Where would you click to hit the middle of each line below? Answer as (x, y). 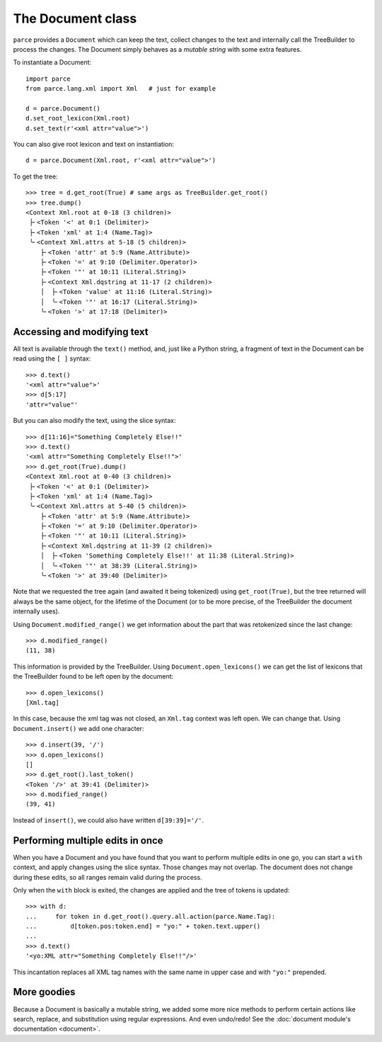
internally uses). (36, 611)
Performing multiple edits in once (88, 840)
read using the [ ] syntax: (52, 358)
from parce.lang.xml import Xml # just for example (121, 89)
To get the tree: (35, 176)
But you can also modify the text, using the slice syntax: (94, 421)
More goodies (44, 992)
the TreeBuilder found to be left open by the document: (93, 676)
